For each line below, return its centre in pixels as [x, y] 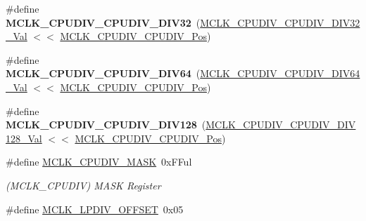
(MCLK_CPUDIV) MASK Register [83, 185]
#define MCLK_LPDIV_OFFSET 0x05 [95, 209]
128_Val [24, 138]
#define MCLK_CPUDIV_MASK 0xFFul [99, 162]
